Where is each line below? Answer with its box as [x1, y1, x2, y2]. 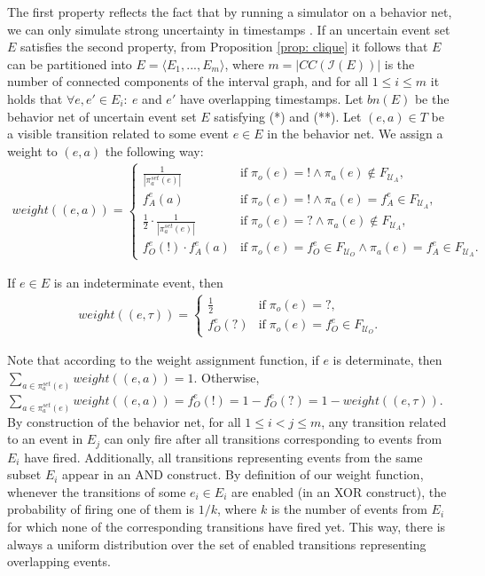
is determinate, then [332, 351, 442, 369]
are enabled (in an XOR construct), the [231, 482, 447, 501]
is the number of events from [270, 500, 427, 518]
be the [414, 89, 450, 107]
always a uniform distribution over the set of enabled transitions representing [7, 534, 426, 553]
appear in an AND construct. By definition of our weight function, [62, 465, 424, 484]
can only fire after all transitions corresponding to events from [104, 430, 442, 448]
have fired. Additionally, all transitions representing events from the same [24, 447, 423, 466]
